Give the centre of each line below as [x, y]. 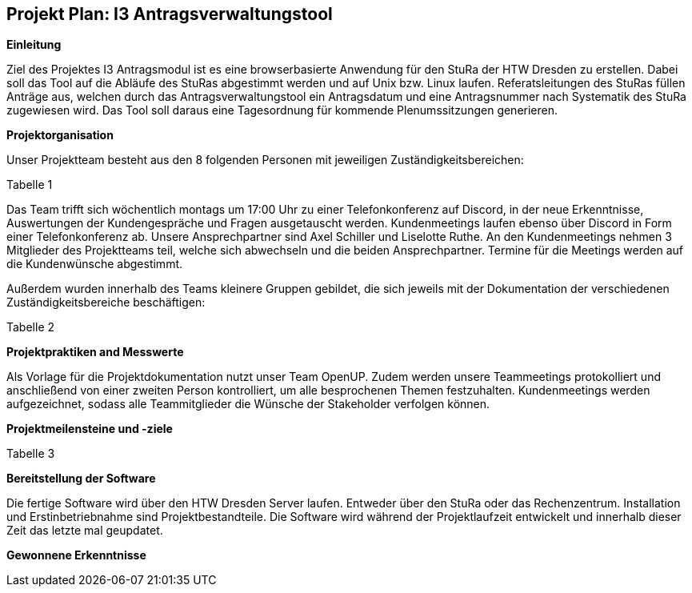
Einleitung [34, 45]
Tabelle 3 [31, 454]
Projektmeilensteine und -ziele [90, 429]
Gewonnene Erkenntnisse [76, 555]
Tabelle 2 [31, 327]
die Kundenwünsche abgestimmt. [95, 264]
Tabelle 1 [30, 185]
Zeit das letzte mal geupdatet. [85, 531]
